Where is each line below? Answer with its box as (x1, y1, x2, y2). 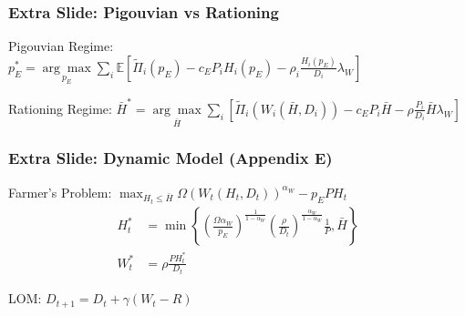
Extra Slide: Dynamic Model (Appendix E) (8, 147, 333, 169)
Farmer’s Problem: (8, 182, 112, 201)
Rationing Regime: (8, 98, 112, 117)
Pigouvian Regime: (8, 36, 114, 56)
